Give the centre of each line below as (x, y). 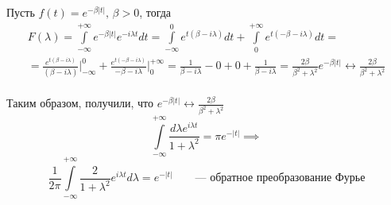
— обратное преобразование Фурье (280, 178)
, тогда (155, 12)
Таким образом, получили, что (80, 103)
